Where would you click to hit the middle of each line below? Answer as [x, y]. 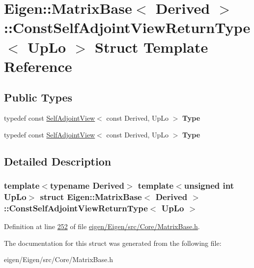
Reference [38, 66]
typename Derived [87, 185]
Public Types [38, 97]
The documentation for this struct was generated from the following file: [113, 243]
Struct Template [151, 47]
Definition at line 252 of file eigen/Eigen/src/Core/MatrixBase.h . [102, 226]
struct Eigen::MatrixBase [91, 196]
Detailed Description [58, 161]
